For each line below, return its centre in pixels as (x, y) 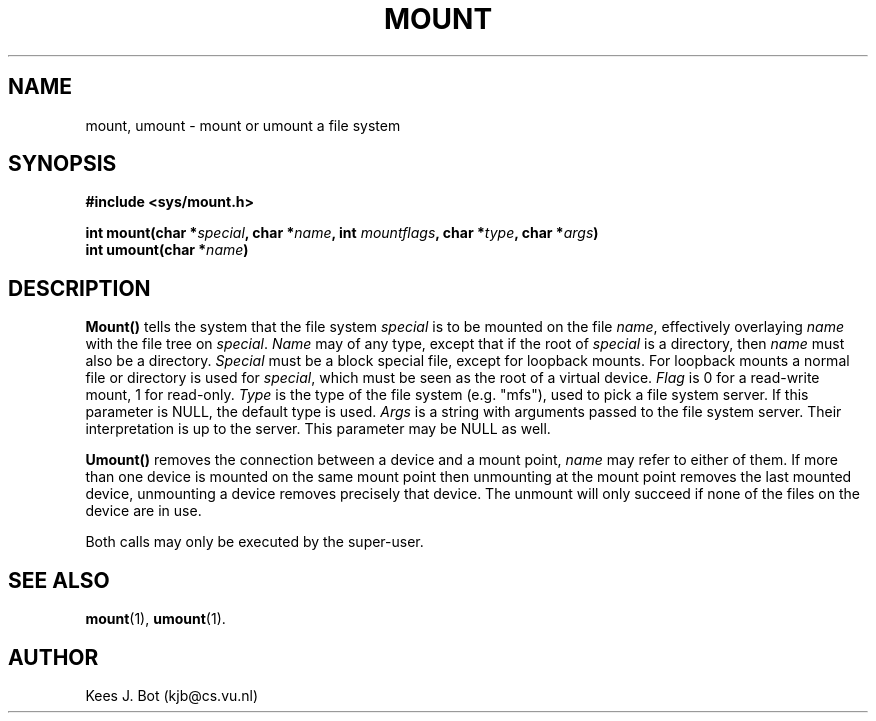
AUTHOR (53, 657)
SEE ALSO (59, 580)
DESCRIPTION (79, 288)
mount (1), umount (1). (155, 619)
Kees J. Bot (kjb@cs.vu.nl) (172, 695)
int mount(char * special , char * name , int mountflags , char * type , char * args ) (342, 233)
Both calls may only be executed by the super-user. (254, 542)
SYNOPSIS (62, 164)
